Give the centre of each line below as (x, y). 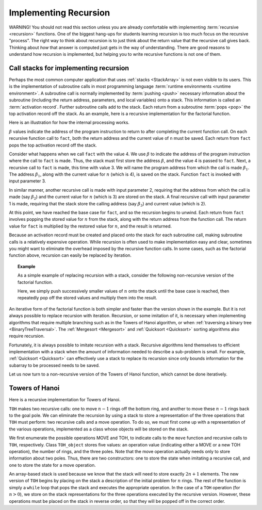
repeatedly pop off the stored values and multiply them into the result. (87, 298)
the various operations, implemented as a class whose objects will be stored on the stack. (99, 429)
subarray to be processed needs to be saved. (54, 365)
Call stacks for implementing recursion (69, 68)
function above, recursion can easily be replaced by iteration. (70, 255)
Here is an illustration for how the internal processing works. (69, 123)
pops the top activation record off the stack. (53, 145)
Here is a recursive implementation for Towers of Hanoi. (65, 400)
